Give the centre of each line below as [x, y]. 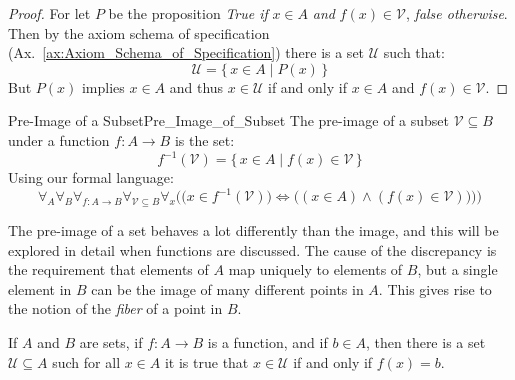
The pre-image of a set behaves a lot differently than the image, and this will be [253, 229]
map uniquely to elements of [315, 269]
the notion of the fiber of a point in [115, 308]
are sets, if [111, 341]
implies [103, 86]
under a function [59, 139]
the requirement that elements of [108, 269]
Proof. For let [49, 13]
